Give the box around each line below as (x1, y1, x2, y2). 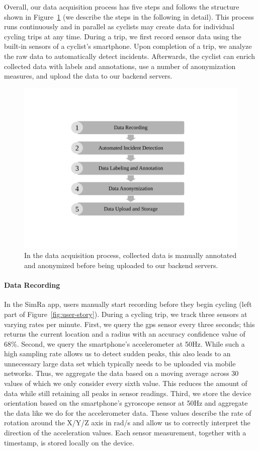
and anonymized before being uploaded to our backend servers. (24, 260, 218, 270)
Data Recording (4, 280, 60, 290)
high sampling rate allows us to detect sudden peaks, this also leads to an (4, 348, 231, 359)
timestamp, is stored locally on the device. (4, 437, 134, 447)
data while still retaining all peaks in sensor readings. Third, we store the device (4, 388, 251, 398)
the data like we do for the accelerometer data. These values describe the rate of (4, 407, 251, 418)
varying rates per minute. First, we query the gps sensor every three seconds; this (4, 318, 255, 329)
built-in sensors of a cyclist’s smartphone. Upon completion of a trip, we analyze (4, 41, 252, 51)
